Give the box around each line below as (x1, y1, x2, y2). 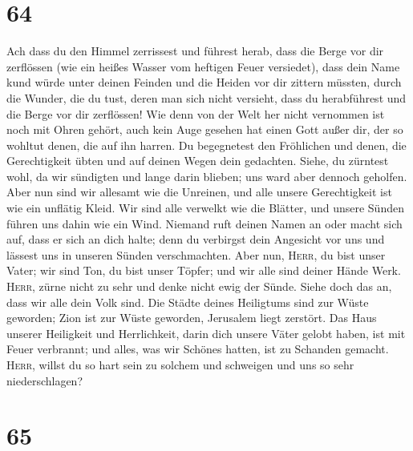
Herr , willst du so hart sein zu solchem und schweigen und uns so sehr (6, 356, 354, 372)
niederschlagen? (6, 372, 83, 389)
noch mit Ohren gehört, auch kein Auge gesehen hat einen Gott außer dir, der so (6, 121, 403, 138)
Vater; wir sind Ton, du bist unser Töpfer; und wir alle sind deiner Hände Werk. (6, 262, 401, 279)
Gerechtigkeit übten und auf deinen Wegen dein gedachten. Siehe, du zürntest (6, 152, 389, 169)
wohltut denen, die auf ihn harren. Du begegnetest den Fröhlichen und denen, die (6, 136, 407, 153)
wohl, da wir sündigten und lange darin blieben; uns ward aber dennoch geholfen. (6, 167, 407, 184)
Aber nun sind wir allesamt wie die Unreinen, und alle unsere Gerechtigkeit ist (6, 183, 392, 200)
